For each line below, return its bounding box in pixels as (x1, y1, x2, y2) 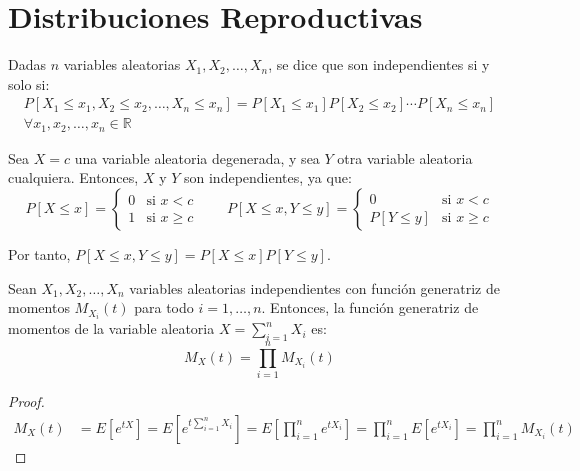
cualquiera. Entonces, (8, 167, 139, 188)
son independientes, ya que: (184, 167, 352, 188)
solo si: (8, 73, 50, 94)
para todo (134, 297, 194, 318)
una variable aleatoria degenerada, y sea (74, 147, 320, 168)
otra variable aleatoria (337, 147, 473, 168)
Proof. (8, 391, 45, 412)
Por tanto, (8, 244, 71, 265)
